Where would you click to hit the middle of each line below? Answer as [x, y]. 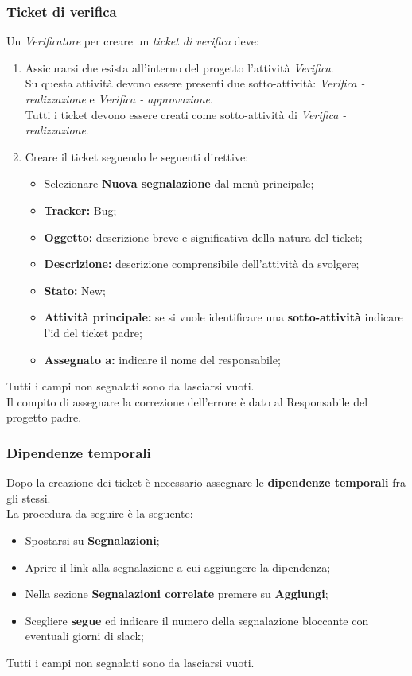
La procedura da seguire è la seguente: [100, 513]
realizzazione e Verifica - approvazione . [119, 99]
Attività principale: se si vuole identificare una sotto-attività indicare [223, 317]
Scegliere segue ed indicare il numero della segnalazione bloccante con [197, 620]
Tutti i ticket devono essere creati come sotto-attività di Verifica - [186, 114]
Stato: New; [75, 290]
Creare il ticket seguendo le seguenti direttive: [137, 156]
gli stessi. [29, 497]
